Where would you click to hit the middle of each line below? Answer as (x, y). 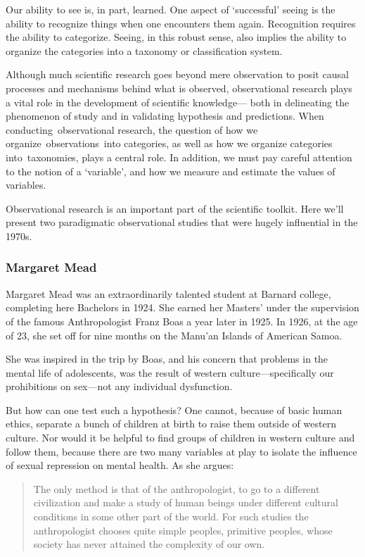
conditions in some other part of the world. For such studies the (171, 517)
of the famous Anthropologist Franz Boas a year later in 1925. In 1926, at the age (182, 321)
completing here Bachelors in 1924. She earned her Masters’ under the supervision (182, 307)
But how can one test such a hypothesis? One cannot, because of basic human (174, 409)
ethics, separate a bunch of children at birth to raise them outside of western (171, 424)
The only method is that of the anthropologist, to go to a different (177, 488)
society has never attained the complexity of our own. (149, 544)
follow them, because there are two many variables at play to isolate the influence (181, 451)
